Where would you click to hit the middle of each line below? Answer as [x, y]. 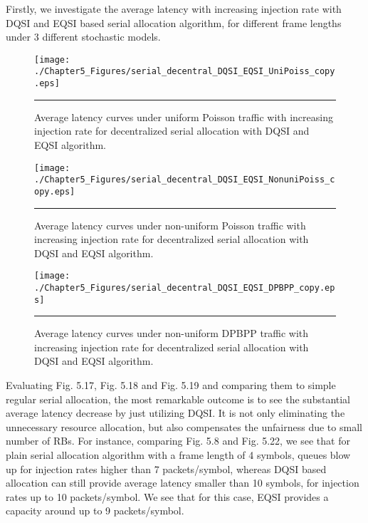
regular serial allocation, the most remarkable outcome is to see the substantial [178, 399]
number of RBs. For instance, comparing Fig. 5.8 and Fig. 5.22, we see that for [178, 441]
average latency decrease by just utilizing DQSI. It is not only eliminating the [175, 413]
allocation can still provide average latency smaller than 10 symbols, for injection [183, 483]
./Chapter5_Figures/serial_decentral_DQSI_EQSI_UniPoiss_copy [185, 72]
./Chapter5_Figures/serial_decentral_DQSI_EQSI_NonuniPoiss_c [185, 180]
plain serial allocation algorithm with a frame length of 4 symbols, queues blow [178, 455]
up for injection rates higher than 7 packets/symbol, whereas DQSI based [166, 468]
